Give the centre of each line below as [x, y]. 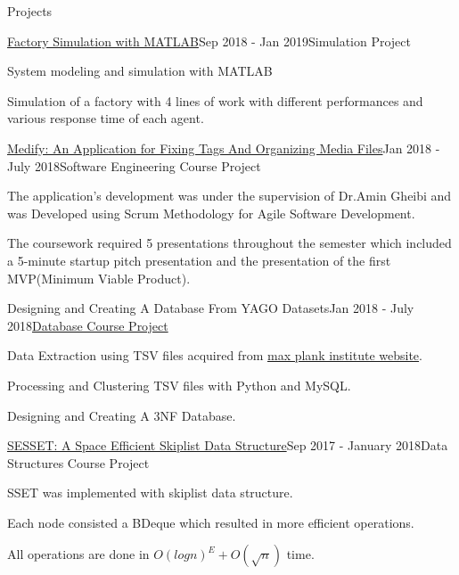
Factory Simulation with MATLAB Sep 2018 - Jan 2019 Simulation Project [209, 41]
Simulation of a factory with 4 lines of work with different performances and [215, 100]
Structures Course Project [78, 462]
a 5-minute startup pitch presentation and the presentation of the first [199, 260]
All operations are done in [78, 554]
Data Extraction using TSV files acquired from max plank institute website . [215, 355]
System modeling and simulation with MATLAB [140, 71]
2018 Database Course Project [88, 325]
